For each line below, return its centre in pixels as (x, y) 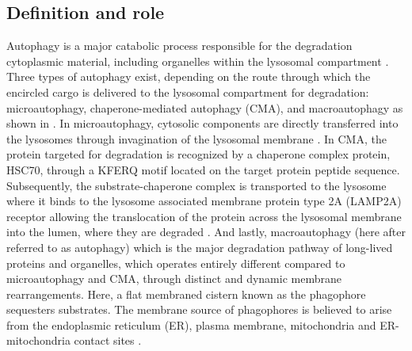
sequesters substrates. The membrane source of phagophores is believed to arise (199, 309)
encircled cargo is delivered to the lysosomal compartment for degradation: (188, 92)
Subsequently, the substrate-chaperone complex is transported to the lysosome (196, 185)
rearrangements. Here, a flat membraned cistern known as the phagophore (186, 294)
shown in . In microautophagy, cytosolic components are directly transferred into (202, 123)
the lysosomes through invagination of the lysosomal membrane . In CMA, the (196, 138)
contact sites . (108, 340)
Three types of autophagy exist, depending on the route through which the (189, 76)
